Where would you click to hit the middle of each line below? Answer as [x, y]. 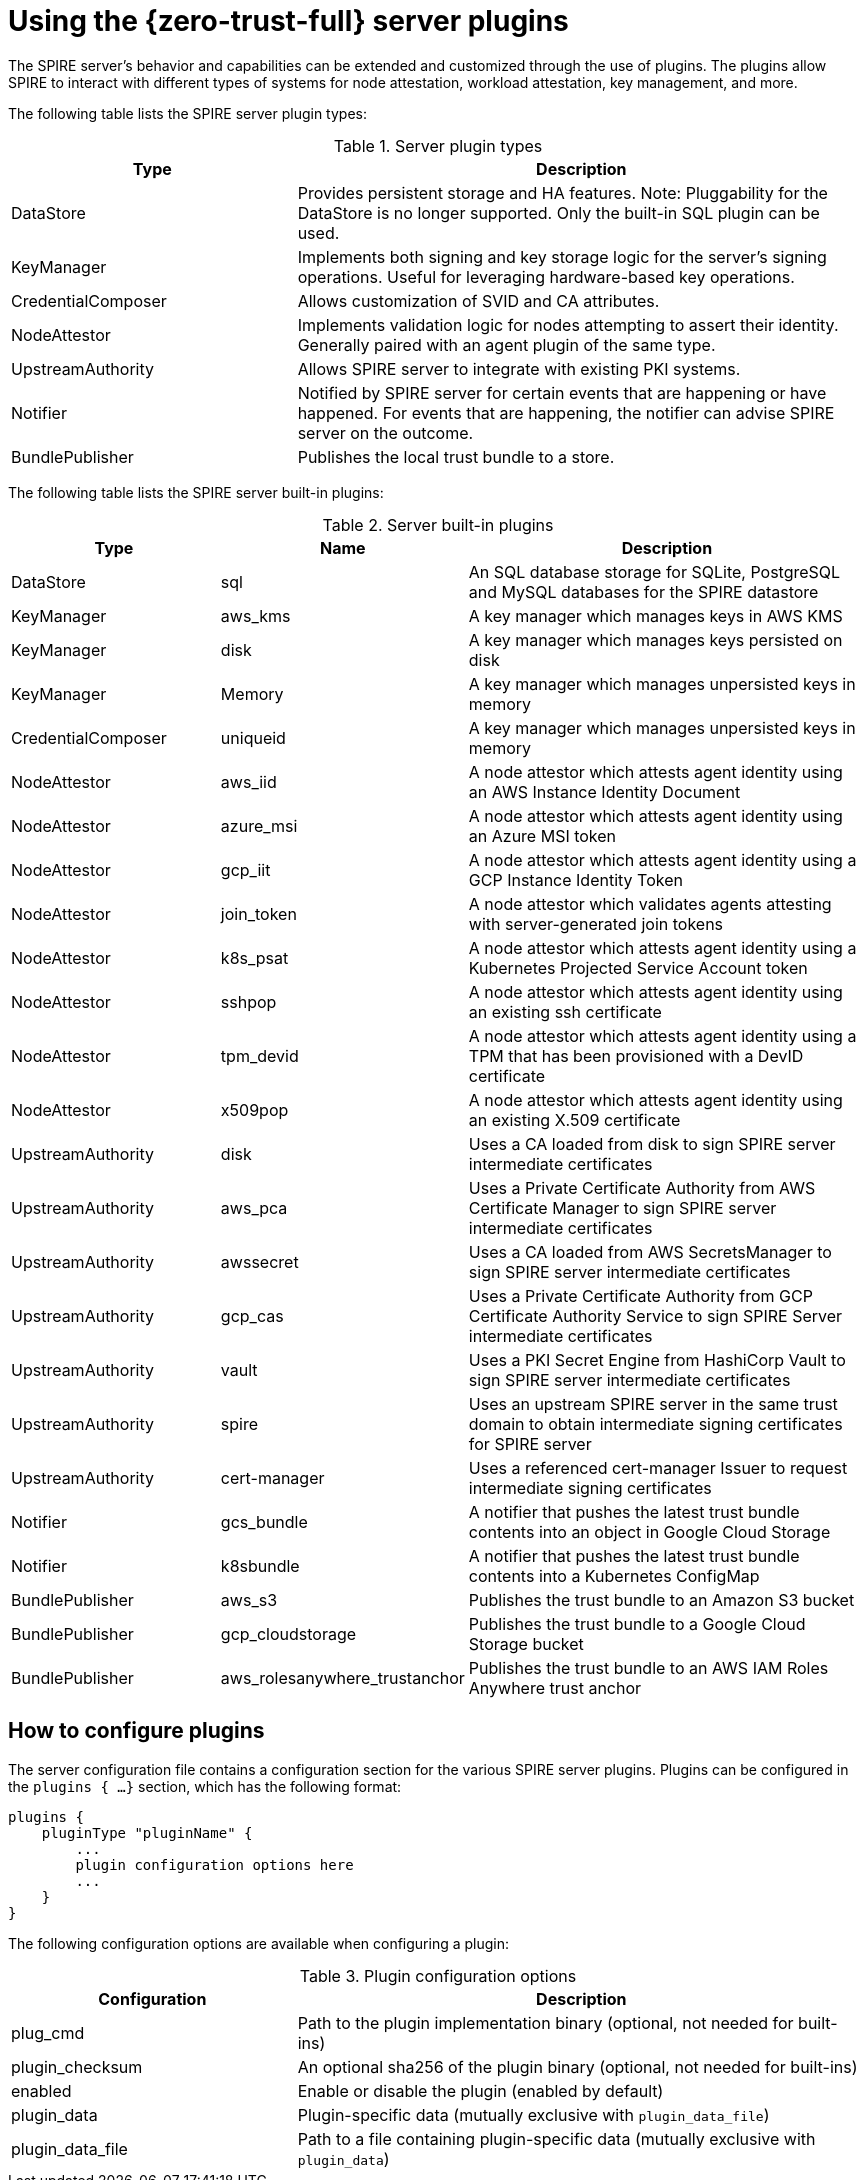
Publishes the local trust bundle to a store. [456, 456]
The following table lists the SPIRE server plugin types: [187, 113]
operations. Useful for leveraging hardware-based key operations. [546, 276]
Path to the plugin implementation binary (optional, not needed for [545, 2022]
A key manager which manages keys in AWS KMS [655, 615]
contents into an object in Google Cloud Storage [649, 1531]
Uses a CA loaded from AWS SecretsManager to [650, 1251]
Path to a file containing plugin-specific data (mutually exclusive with [556, 2138]
